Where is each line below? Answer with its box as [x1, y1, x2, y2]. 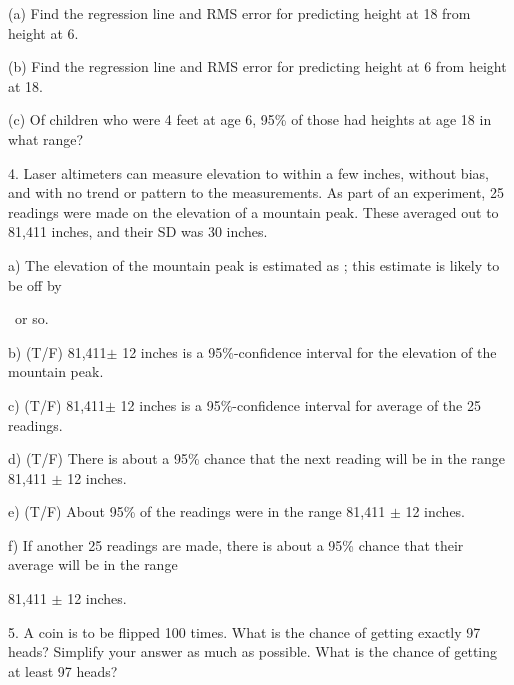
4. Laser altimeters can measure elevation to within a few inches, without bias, [8, 162, 489, 183]
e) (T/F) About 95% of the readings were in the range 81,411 [8, 501, 386, 522]
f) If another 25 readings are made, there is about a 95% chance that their [8, 534, 464, 555]
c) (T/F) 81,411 [8, 394, 106, 415]
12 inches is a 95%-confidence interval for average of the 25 [120, 394, 481, 415]
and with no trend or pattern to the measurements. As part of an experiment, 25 [8, 182, 504, 203]
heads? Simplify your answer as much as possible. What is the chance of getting [8, 641, 498, 662]
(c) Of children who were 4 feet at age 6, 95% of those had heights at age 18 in [8, 109, 492, 130]
